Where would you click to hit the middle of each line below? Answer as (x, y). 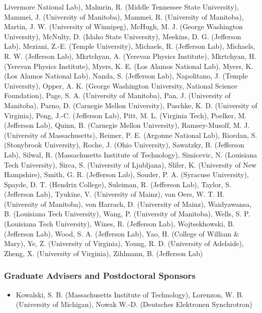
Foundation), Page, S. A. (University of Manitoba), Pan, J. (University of (117, 95)
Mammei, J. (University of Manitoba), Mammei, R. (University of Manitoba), (124, 16)
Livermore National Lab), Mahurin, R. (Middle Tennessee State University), (121, 7)
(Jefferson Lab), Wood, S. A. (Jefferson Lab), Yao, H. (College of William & (122, 233)
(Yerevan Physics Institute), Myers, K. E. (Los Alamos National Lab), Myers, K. (129, 66)
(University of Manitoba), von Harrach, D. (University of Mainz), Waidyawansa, (128, 204)
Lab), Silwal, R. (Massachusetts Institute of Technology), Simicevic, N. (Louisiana (131, 154)
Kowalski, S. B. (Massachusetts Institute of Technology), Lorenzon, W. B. (130, 294)
